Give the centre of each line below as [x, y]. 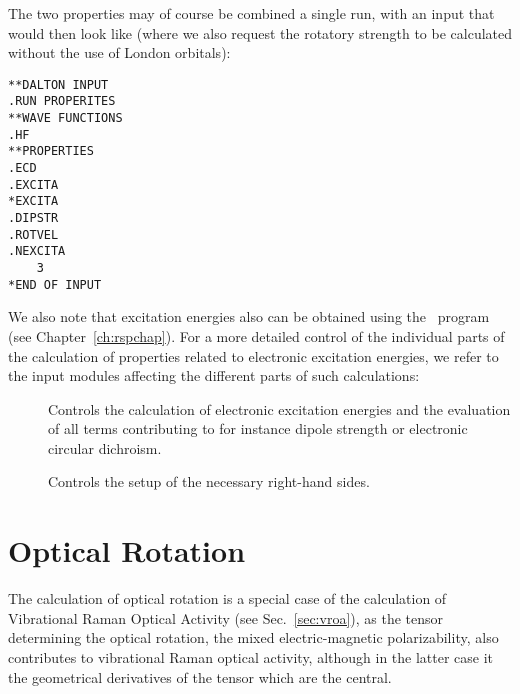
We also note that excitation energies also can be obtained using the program [249, 316]
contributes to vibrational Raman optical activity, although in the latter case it [251, 656]
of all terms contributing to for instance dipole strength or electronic [258, 428]
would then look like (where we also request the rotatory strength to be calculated [260, 32]
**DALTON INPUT [58, 84]
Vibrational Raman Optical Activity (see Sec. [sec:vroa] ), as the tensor [226, 617]
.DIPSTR [33, 218]
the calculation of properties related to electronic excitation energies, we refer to [253, 355]
